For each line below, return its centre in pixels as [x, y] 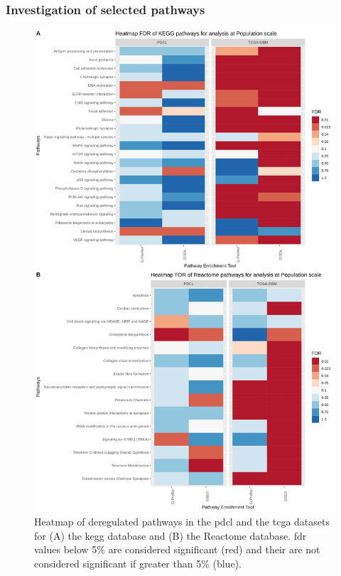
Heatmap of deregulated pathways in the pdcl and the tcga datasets [182, 522]
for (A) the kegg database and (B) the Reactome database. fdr [170, 535]
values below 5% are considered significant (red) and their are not [177, 549]
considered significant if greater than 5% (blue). [138, 563]
